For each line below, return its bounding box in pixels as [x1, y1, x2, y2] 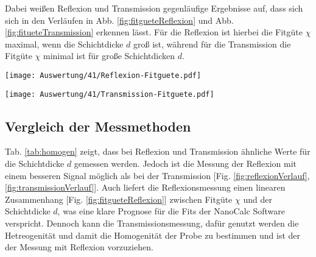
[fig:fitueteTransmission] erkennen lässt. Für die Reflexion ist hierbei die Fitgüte [5, 26, 303, 38]
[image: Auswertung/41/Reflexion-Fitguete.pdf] [5, 71, 202, 80]
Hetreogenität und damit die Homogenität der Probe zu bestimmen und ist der [5, 228, 301, 241]
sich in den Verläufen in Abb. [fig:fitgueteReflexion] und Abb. [5, 13, 234, 26]
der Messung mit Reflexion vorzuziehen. [5, 241, 153, 253]
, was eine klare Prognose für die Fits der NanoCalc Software [57, 205, 285, 217]
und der [243, 192, 272, 205]
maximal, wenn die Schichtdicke [5, 37, 124, 50]
